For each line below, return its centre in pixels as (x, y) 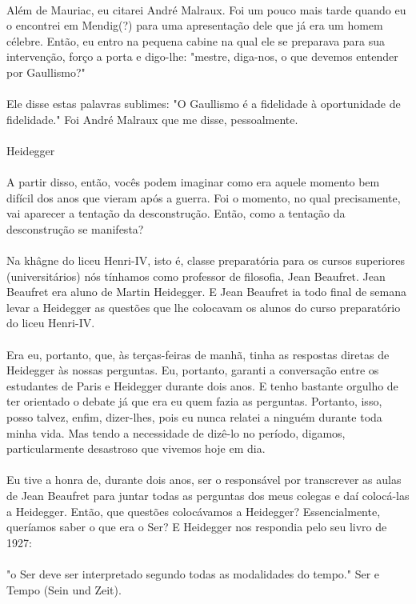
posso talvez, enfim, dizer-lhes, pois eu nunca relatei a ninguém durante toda (194, 417)
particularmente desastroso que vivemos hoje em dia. (136, 448)
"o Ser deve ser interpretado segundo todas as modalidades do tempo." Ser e (193, 573)
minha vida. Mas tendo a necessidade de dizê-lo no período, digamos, (176, 432)
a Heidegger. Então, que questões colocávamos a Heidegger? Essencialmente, (194, 511)
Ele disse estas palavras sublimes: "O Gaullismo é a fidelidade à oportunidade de (204, 104)
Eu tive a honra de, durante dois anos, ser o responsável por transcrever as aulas (204, 480)
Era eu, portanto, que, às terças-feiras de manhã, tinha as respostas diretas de (198, 354)
